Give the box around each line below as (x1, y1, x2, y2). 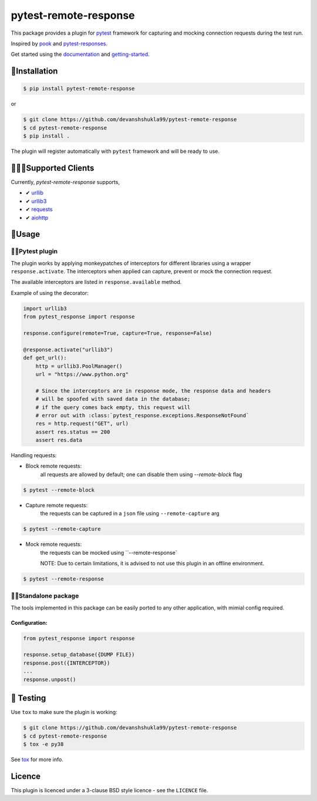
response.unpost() (23, 676, 76, 683)
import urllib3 (23, 305, 67, 311)
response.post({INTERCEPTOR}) (23, 659, 110, 666)
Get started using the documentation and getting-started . (11, 51, 150, 58)
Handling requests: (11, 452, 57, 459)
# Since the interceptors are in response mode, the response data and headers (35, 387, 271, 394)
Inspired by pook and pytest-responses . (11, 40, 108, 47)
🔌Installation (11, 66, 58, 76)
